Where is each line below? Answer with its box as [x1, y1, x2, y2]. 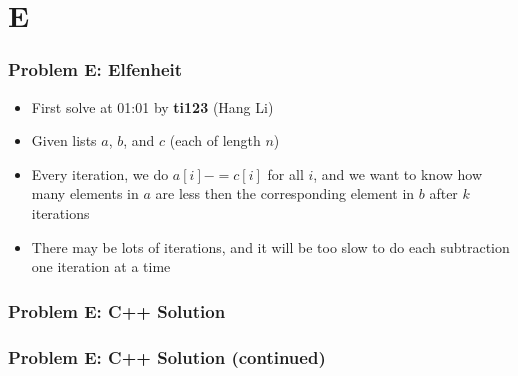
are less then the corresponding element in [155, 183, 415, 204]
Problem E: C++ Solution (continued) [8, 344, 326, 369]
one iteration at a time [31, 256, 171, 277]
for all [267, 163, 304, 184]
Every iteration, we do [31, 163, 169, 184]
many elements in [31, 183, 139, 204]
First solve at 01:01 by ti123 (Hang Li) [31, 96, 274, 117]
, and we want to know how [313, 163, 483, 184]
